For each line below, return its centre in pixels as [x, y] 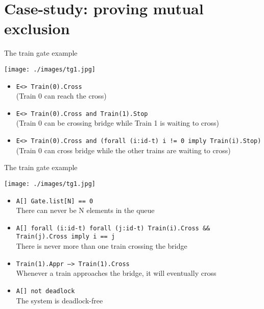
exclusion [37, 28]
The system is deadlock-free [59, 300]
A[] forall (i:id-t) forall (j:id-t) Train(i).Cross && [113, 228]
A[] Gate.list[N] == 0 [55, 201]
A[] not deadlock [45, 291]
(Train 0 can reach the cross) [61, 96]
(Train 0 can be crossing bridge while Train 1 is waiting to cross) [118, 123]
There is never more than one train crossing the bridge [102, 246]
